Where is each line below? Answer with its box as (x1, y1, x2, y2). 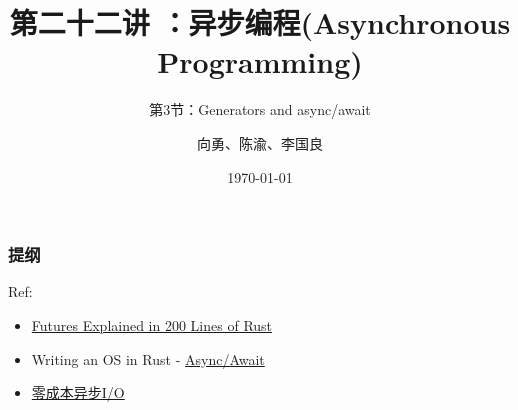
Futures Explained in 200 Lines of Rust (31, 314, 273, 335)
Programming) (157, 41, 363, 82)
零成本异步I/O (31, 382, 125, 403)
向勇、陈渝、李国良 (197, 132, 323, 153)
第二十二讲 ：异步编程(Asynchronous (9, 2, 511, 43)
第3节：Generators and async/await (149, 99, 371, 120)
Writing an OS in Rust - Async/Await (31, 348, 265, 369)
